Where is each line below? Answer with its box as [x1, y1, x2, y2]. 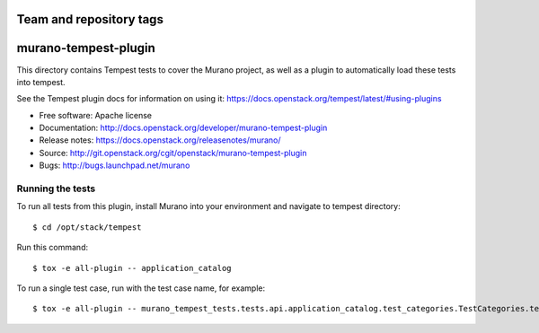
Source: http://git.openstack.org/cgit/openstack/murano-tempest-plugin [39, 147, 307, 158]
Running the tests [16, 182, 96, 195]
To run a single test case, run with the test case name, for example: [16, 283, 266, 294]
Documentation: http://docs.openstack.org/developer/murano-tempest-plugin [39, 122, 328, 134]
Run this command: [16, 242, 89, 253]
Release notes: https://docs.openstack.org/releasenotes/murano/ [39, 135, 282, 145]
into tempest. [16, 76, 66, 87]
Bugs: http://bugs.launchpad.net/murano [39, 160, 190, 171]
